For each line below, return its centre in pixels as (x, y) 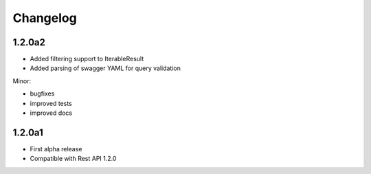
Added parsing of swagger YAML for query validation (105, 68)
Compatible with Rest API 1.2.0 (73, 159)
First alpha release (56, 149)
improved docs (51, 113)
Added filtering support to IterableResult (87, 59)
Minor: (22, 81)
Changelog (45, 18)
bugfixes (42, 94)
